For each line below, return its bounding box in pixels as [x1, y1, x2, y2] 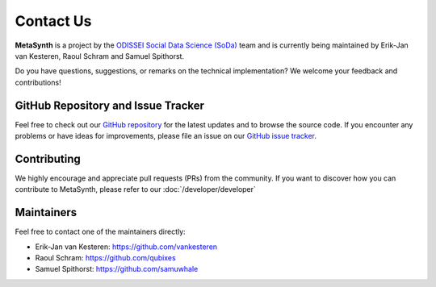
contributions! [15, 77, 61, 87]
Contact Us [15, 12, 92, 30]
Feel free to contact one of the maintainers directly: [15, 227, 186, 237]
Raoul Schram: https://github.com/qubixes [35, 253, 177, 262]
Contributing [15, 152, 81, 165]
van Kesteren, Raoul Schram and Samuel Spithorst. [15, 51, 185, 60]
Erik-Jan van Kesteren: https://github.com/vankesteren [35, 242, 218, 252]
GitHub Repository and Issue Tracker [15, 98, 205, 112]
